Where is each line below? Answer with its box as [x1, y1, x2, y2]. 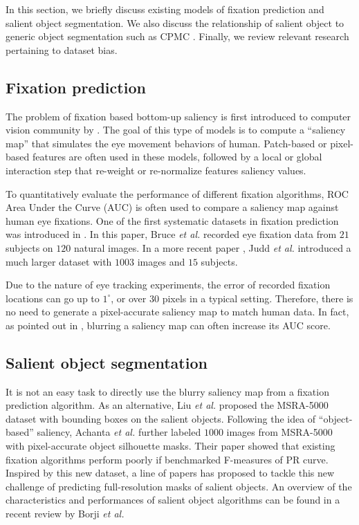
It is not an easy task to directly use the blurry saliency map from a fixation [6, 384, 329, 398]
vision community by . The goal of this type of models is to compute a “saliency [6, 122, 346, 137]
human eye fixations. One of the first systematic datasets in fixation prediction [6, 213, 339, 228]
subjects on [6, 240, 53, 255]
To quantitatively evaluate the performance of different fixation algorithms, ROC [6, 186, 349, 201]
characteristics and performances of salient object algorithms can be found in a [6, 492, 340, 507]
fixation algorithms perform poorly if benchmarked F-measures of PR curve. [6, 452, 329, 466]
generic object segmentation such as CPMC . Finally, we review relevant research [6, 29, 349, 44]
